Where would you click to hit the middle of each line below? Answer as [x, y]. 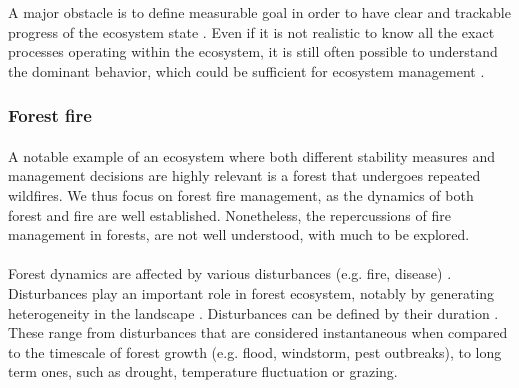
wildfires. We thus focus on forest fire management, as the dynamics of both [241, 195]
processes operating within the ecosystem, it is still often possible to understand [253, 51]
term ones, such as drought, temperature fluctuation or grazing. [203, 371]
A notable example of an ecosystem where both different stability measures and [251, 155]
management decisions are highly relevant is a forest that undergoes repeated [244, 175]
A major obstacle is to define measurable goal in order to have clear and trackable [259, 12]
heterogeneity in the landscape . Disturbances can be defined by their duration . [253, 312]
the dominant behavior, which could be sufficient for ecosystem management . [246, 70]
